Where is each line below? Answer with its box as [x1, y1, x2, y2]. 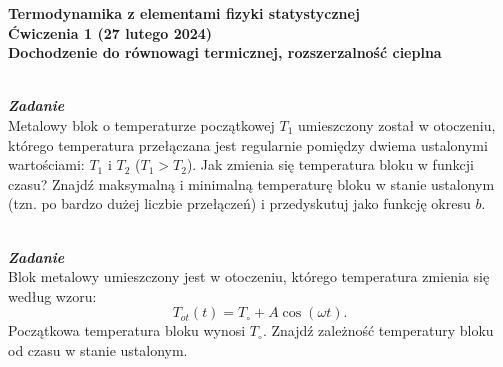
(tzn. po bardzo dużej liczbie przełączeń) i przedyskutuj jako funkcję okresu [8, 193, 471, 214]
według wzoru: [8, 285, 97, 306]
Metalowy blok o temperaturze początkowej [8, 114, 275, 135]
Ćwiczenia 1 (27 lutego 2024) [8, 22, 213, 43]
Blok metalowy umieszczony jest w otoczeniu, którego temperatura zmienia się [8, 266, 490, 287]
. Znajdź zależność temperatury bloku [262, 320, 494, 341]
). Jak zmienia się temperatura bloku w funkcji [186, 154, 474, 175]
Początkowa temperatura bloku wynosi [8, 320, 246, 341]
